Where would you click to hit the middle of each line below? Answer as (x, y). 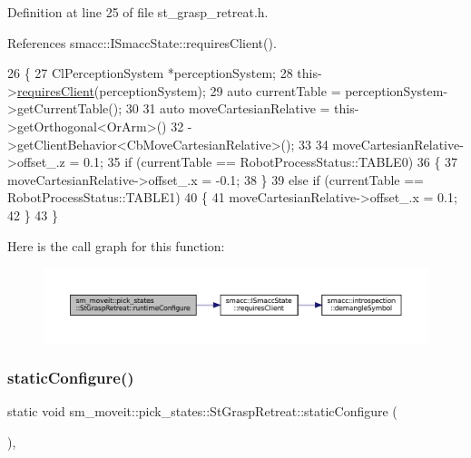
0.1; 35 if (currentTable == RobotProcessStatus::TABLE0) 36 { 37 (271, 162)
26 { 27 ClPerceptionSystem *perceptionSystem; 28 (150, 73)
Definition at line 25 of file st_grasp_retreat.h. (138, 12)
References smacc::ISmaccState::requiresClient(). (142, 42)
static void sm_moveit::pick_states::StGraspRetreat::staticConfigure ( (202, 411)
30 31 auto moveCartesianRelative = (228, 108)
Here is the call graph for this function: (116, 245)
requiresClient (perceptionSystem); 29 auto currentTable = (179, 90)
